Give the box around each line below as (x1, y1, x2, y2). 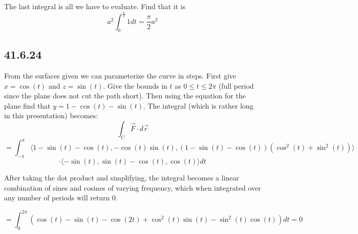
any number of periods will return (4, 192, 110, 203)
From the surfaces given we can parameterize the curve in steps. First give (4, 70, 236, 81)
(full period (218, 80, 254, 91)
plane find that (4, 100, 51, 111)
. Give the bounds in (103, 80, 168, 91)
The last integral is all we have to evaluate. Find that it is (4, 1, 186, 11)
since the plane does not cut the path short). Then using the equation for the (4, 90, 246, 101)
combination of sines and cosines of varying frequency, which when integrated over (4, 182, 261, 193)
